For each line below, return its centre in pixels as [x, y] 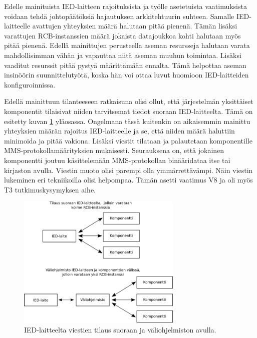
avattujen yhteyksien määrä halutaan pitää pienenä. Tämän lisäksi [135, 26]
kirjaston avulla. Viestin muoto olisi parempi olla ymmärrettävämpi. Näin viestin [128, 170]
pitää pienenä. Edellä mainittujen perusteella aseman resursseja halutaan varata [127, 45]
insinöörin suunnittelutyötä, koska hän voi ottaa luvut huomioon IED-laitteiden [126, 75]
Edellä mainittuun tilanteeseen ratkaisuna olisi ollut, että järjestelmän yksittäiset [129, 101]
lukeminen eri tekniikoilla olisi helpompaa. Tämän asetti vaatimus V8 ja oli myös [128, 180]
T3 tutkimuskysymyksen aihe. [50, 189]
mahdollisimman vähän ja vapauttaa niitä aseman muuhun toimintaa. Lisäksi [123, 55]
